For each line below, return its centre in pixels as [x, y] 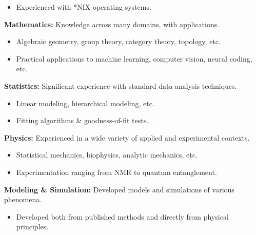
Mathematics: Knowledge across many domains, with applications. [112, 24]
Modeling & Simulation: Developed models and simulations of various [119, 189]
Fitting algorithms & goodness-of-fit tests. [82, 120]
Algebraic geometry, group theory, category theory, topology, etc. [118, 41]
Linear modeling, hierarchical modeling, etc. [85, 103]
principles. [32, 227]
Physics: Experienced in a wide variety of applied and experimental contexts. [127, 137]
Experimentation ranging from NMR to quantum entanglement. [116, 172]
